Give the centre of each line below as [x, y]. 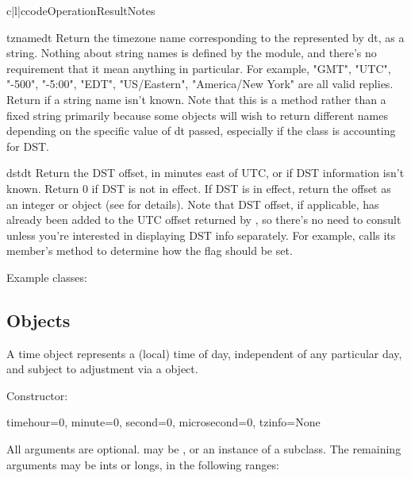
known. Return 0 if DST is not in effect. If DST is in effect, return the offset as [199, 188]
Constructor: [37, 395]
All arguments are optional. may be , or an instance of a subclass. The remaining [204, 449]
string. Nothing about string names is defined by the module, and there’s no [192, 53]
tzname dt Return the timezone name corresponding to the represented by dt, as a [205, 37]
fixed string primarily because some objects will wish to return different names [197, 115]
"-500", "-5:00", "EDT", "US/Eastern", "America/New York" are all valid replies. [200, 84]
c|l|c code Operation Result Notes [81, 10]
